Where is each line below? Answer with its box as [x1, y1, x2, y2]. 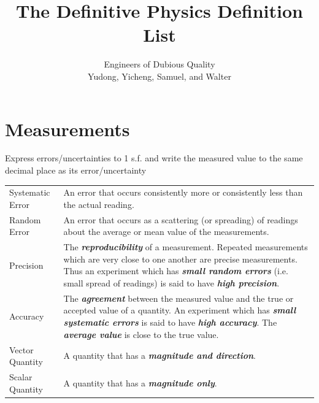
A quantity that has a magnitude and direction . [63, 349, 256, 362]
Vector [9, 343, 34, 356]
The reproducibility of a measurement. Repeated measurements [63, 240, 308, 253]
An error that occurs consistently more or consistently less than [63, 186, 303, 199]
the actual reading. [63, 198, 134, 210]
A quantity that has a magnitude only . [63, 376, 217, 389]
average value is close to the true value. [63, 328, 219, 340]
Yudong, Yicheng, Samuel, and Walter [88, 69, 231, 82]
